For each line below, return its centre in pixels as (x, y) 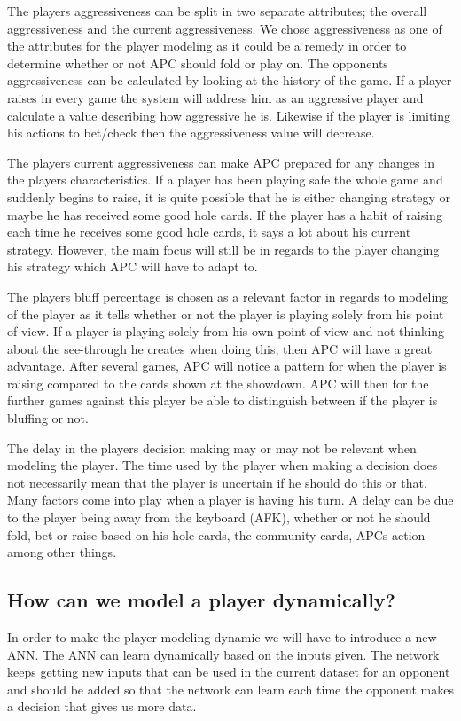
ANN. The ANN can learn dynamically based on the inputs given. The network (223, 654)
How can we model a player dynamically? (201, 600)
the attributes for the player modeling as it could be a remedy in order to (207, 46)
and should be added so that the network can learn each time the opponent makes (230, 689)
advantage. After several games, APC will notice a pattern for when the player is (227, 366)
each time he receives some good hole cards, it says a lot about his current (209, 232)
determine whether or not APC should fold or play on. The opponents (198, 63)
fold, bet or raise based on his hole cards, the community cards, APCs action (216, 534)
